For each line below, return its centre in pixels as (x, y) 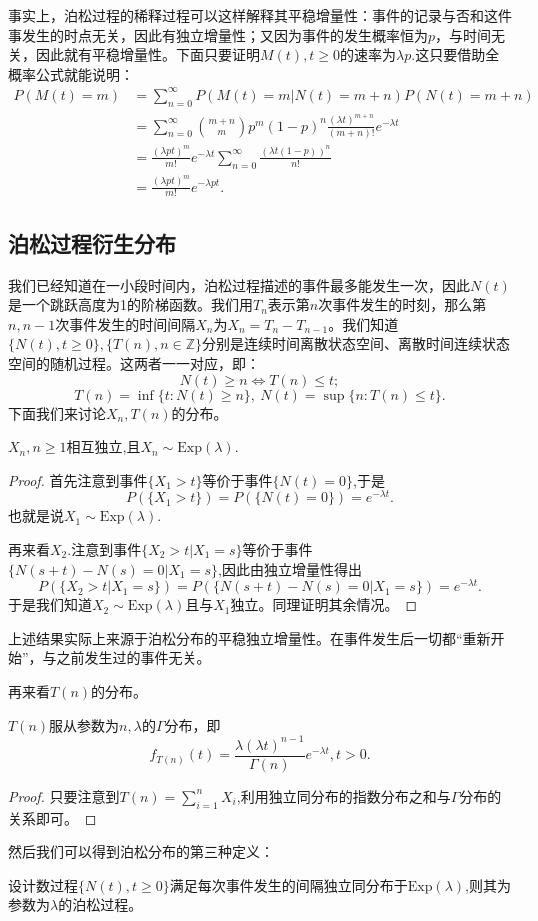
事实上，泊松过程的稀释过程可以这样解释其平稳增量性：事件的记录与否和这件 (260, 15)
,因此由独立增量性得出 (289, 568)
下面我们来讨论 (57, 412)
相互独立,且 (103, 446)
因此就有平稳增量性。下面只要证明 (147, 54)
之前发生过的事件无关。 (133, 657)
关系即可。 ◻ (52, 817)
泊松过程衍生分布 (92, 242)
